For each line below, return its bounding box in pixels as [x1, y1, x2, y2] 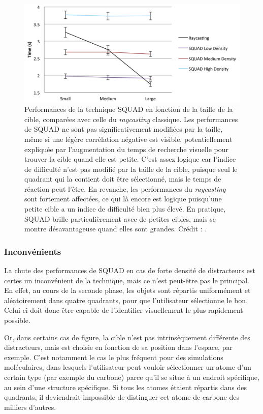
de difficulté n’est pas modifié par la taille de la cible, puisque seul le [24, 163, 238, 174]
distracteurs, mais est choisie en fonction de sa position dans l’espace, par [4, 342, 233, 352]
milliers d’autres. [4, 401, 56, 412]
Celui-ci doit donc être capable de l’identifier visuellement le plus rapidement [4, 305, 243, 315]
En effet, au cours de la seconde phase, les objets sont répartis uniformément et [4, 285, 251, 295]
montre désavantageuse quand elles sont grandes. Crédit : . [24, 223, 207, 234]
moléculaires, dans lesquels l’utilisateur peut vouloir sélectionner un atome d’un [4, 362, 251, 372]
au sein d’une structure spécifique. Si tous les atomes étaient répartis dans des [4, 381, 247, 392]
